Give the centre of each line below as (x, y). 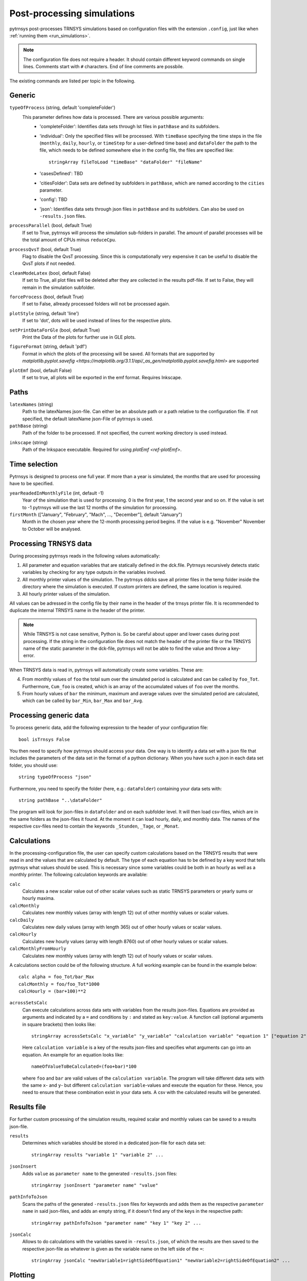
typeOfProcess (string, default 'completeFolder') (62, 108)
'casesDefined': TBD (61, 174)
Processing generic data (49, 716)
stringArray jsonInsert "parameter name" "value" (95, 1185)
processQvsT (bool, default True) (45, 249)
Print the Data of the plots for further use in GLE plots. (79, 337)
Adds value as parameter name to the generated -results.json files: (100, 1173)
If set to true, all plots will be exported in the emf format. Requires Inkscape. (102, 377)
